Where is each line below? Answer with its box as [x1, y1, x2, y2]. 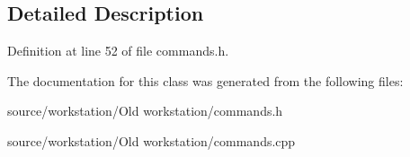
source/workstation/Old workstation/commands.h [7, 101, 283, 120]
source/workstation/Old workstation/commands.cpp [7, 131, 296, 150]
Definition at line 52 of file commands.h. [7, 41, 229, 60]
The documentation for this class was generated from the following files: [7, 71, 404, 90]
